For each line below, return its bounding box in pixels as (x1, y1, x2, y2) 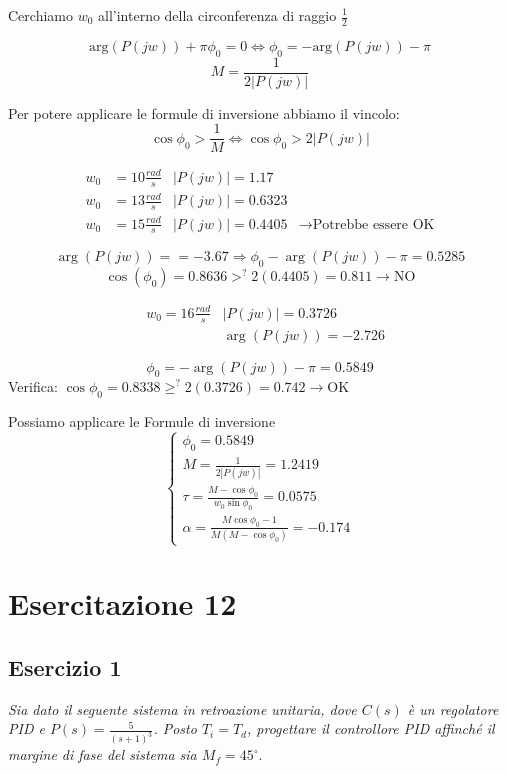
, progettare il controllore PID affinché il (246, 718, 495, 739)
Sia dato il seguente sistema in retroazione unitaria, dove (8, 698, 357, 719)
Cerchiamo (8, 5, 73, 25)
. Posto (153, 718, 197, 739)
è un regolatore (407, 698, 499, 719)
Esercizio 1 (8, 652, 122, 682)
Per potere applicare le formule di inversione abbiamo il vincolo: (8, 102, 400, 123)
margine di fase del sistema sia (8, 744, 197, 765)
